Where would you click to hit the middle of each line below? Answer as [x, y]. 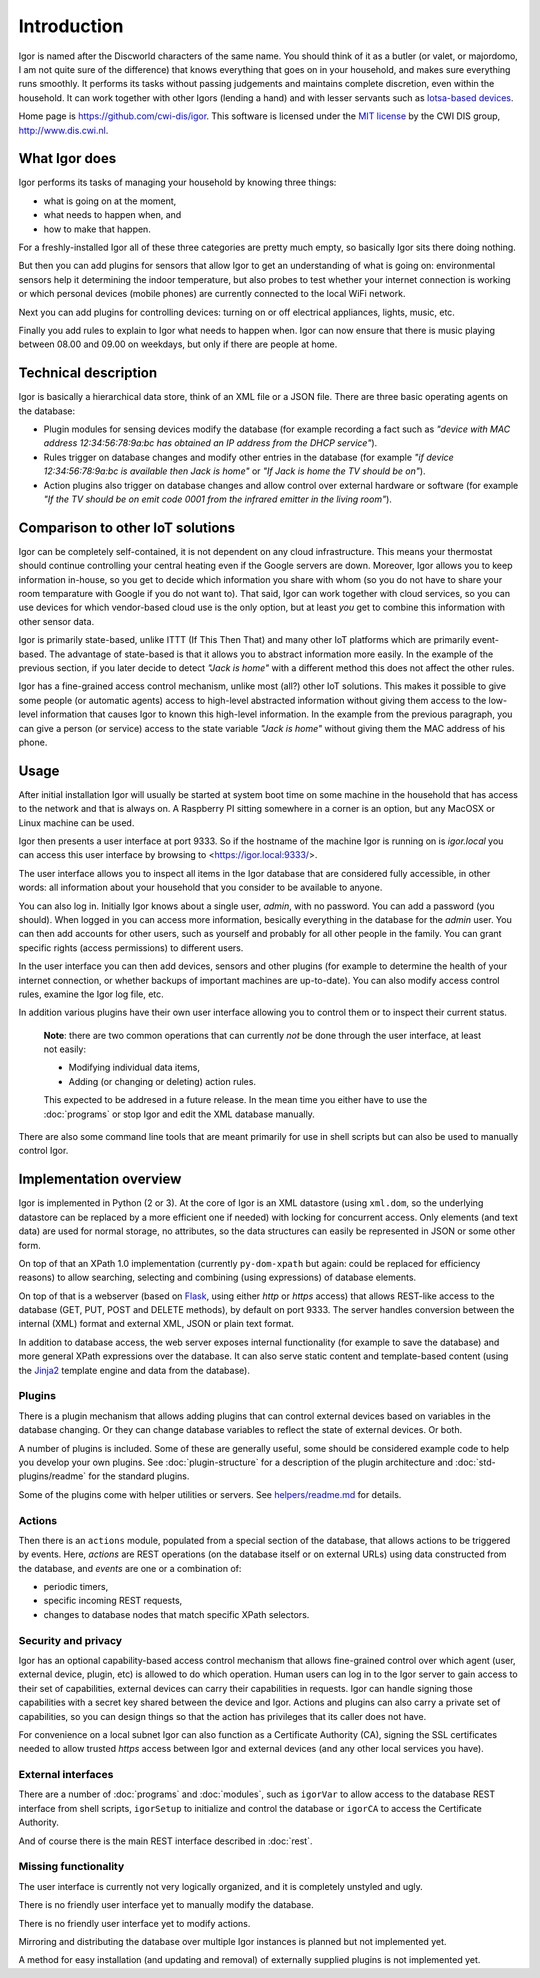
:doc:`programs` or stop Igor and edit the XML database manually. [179, 1114]
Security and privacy [70, 1640]
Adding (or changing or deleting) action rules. [162, 1081]
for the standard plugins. [139, 1476]
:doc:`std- [475, 1462]
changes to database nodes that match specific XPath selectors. [176, 1614]
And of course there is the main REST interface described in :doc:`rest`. [165, 1841]
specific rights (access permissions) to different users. [131, 947]
